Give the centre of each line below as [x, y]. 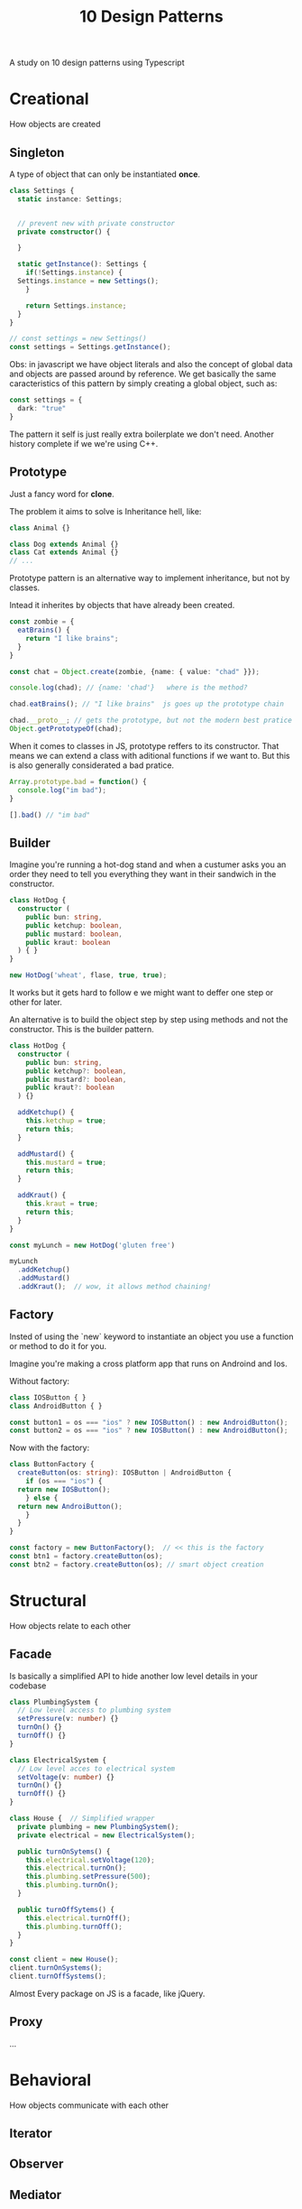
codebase [28, 1686]
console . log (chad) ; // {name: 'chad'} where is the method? [128, 688]
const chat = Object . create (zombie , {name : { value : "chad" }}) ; [134, 671]
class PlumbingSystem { [54, 1702]
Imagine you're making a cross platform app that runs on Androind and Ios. [148, 1363]
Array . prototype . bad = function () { [78, 781]
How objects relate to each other [70, 1625]
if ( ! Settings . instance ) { [74, 273]
